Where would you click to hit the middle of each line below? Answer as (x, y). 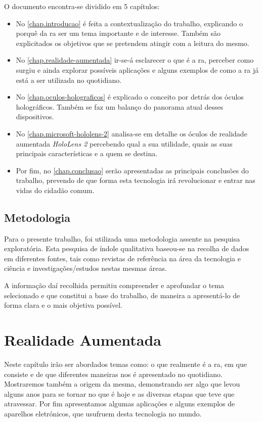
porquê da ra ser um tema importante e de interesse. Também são (118, 33)
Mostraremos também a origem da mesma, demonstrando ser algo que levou (122, 384)
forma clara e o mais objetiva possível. (63, 305)
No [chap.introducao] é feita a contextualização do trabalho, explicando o (129, 23)
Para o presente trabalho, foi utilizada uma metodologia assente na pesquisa (122, 238)
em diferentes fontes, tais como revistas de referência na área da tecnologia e (122, 258)
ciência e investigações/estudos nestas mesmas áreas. (85, 268)
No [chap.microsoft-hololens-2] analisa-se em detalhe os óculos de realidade (131, 133)
